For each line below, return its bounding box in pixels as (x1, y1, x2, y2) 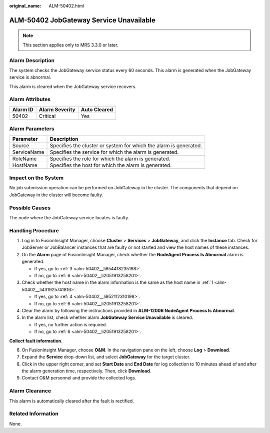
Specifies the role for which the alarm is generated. (49, 155, 170, 162)
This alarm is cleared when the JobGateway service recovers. (9, 83, 137, 90)
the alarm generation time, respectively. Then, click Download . (21, 368, 151, 374)
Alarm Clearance (9, 387, 51, 394)
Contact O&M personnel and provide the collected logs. (21, 375, 136, 381)
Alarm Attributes (9, 96, 51, 103)
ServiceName (12, 148, 44, 155)
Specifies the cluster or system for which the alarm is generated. (49, 142, 202, 149)
